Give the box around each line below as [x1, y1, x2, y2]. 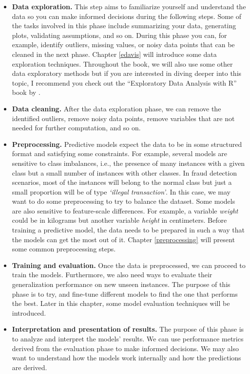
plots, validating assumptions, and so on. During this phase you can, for [12, 30, 227, 40]
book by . [12, 87, 40, 97]
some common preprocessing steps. [12, 244, 116, 254]
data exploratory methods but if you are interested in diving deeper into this [12, 68, 242, 78]
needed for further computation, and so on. [12, 123, 141, 133]
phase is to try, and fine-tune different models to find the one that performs [12, 288, 238, 299]
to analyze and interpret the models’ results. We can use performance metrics [12, 334, 244, 343]
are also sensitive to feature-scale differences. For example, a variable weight [12, 205, 238, 215]
